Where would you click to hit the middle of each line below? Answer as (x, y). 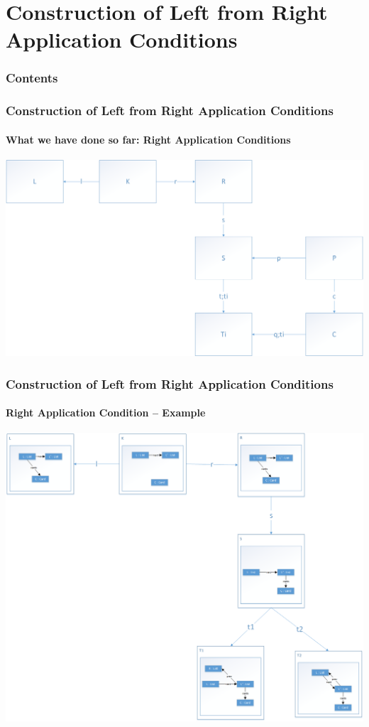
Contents (32, 78)
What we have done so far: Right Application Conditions (148, 139)
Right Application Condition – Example (106, 413)
